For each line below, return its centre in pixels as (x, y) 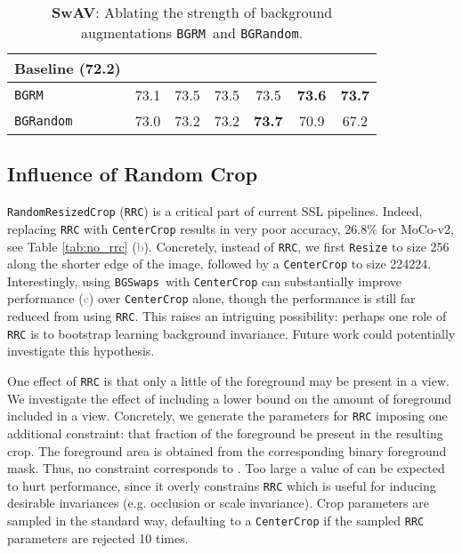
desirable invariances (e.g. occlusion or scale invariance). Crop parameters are (218, 503)
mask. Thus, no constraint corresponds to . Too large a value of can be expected (226, 468)
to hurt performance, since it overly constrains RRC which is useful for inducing (222, 485)
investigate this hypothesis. (81, 351)
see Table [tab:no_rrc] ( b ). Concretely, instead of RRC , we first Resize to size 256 (228, 246)
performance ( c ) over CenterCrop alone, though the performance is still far (211, 298)
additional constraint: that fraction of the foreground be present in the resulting (225, 433)
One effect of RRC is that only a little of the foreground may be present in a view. (228, 381)
